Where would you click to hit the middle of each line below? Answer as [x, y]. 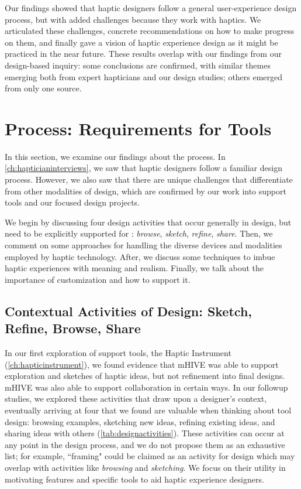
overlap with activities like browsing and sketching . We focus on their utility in [145, 467]
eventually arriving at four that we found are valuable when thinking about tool [148, 410]
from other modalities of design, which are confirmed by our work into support [146, 191]
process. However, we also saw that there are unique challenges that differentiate [149, 179]
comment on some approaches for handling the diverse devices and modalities [143, 245]
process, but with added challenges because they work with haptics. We [133, 19]
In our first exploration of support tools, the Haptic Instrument [118, 353]
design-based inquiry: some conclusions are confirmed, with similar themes [138, 65]
